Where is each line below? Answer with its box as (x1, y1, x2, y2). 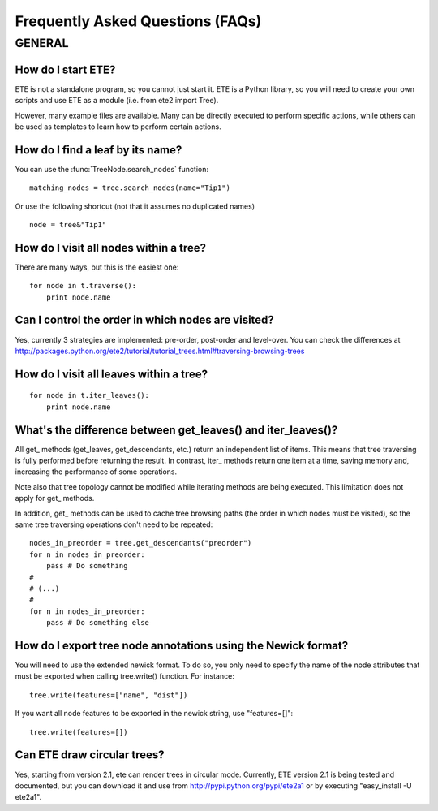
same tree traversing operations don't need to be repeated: (15, 520, 213, 529)
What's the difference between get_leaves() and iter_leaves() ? (15, 423, 338, 437)
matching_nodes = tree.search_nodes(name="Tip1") (29, 183, 231, 192)
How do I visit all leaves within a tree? (15, 367, 208, 381)
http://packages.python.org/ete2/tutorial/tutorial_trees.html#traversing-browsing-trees (15, 346, 305, 356)
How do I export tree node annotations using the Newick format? (15, 638, 349, 653)
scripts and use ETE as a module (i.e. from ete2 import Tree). (15, 96, 219, 106)
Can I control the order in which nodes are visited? (15, 313, 275, 327)
